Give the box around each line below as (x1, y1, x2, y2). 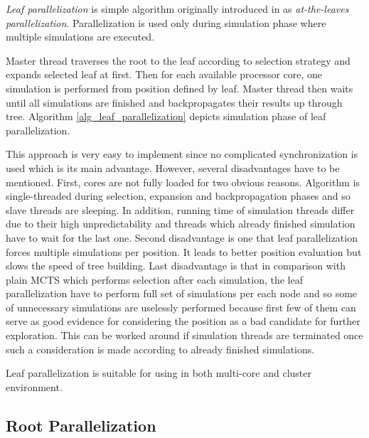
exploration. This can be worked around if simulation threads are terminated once (6, 328, 363, 343)
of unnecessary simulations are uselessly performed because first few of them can (6, 299, 356, 314)
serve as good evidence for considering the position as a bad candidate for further (6, 314, 360, 328)
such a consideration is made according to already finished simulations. (6, 341, 315, 356)
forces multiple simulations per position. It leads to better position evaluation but (6, 244, 362, 259)
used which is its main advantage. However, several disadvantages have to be (6, 160, 340, 175)
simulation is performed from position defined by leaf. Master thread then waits (6, 80, 353, 95)
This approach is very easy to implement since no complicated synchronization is (6, 146, 358, 161)
